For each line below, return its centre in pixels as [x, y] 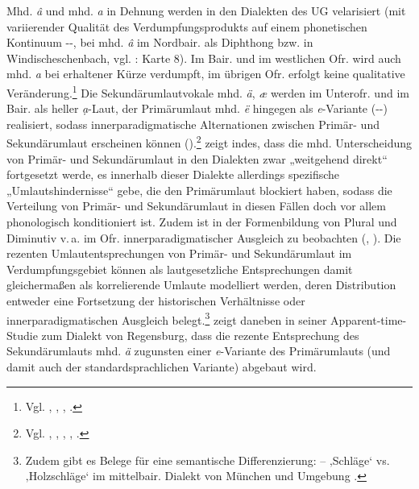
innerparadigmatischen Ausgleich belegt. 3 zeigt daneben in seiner [167, 318]
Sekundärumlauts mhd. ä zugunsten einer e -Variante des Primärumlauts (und [199, 351]
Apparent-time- [369, 319]
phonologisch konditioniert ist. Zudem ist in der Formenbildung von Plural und [202, 222]
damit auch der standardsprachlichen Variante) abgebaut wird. [162, 367]
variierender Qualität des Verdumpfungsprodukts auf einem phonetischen [187, 26]
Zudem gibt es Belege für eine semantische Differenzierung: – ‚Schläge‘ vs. [207, 460]
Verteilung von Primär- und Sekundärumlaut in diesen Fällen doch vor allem [196, 206]
